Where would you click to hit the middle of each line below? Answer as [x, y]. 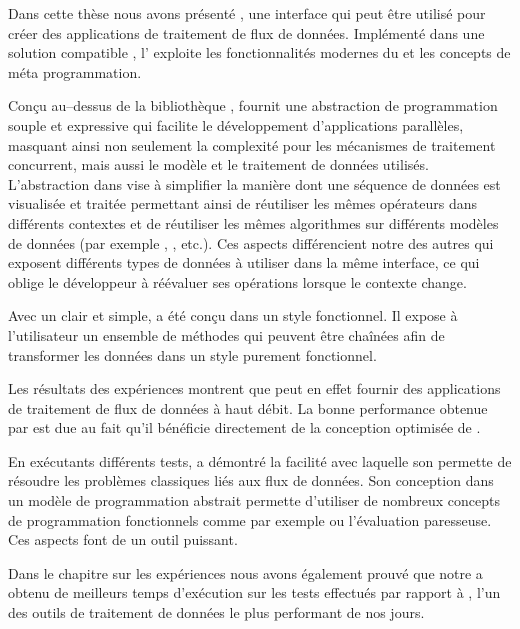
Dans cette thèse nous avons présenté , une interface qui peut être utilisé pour [247, 13]
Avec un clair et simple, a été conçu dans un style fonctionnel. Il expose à [233, 315]
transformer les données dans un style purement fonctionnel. [192, 354]
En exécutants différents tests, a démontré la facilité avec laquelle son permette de [260, 460]
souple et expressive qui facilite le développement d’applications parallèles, [236, 124]
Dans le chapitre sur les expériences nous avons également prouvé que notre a [245, 572]
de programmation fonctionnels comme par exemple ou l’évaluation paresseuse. [250, 519]
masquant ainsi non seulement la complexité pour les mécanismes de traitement [252, 144]
